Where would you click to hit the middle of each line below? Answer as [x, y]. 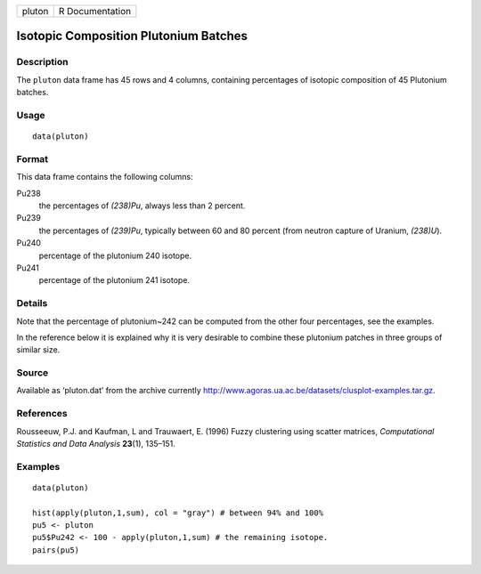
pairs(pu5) [56, 550]
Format [33, 158]
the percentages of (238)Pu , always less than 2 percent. [142, 206]
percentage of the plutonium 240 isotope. [115, 255]
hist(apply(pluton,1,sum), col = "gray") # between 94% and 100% [178, 513]
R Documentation [95, 11]
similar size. [38, 350]
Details [32, 303]
